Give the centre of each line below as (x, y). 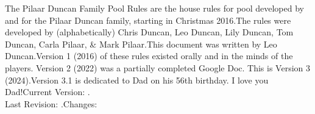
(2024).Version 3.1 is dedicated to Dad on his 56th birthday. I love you (137, 80)
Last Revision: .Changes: (51, 103)
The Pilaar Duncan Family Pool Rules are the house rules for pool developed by (154, 8)
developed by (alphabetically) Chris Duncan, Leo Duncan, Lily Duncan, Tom (149, 32)
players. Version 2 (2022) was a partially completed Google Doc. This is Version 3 (157, 67)
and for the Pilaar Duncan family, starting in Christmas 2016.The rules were (148, 20)
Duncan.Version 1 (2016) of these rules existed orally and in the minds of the (149, 56)
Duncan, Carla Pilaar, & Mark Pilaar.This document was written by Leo (141, 44)
